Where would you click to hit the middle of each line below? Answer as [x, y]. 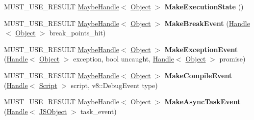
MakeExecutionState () [204, 6]
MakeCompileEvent [198, 75]
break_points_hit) [77, 33]
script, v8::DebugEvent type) [114, 85]
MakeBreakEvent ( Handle [207, 23]
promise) [232, 59]
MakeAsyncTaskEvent [203, 102]
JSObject [53, 111]
